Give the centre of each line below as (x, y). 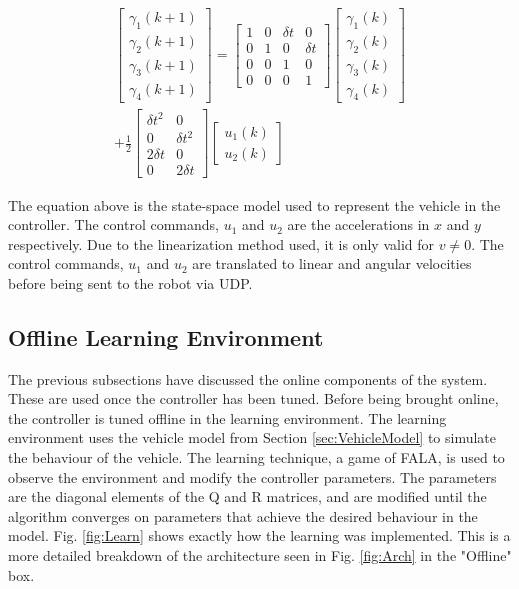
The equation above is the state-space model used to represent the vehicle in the (254, 204)
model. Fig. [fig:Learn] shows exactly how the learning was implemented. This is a (259, 535)
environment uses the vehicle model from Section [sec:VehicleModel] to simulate (252, 437)
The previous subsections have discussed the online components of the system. (248, 378)
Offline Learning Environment (166, 336)
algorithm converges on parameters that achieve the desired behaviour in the (243, 515)
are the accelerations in (358, 224)
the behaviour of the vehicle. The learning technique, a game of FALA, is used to (256, 457)
